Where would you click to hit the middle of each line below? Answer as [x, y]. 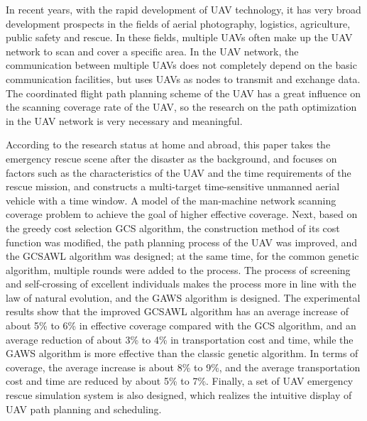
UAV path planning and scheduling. [84, 409]
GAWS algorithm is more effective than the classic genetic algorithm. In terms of [182, 353]
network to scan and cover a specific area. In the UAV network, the [152, 51]
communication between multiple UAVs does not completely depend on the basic [181, 65]
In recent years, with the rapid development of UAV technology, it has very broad [183, 9]
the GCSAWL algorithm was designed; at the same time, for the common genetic [182, 256]
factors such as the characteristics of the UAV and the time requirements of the [179, 172]
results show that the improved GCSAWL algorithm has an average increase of [177, 311]
